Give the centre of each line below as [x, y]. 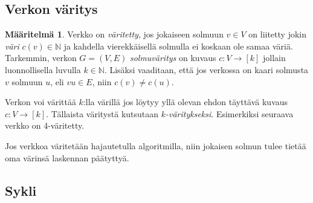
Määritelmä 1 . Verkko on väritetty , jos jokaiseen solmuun [114, 34]
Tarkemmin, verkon [41, 58]
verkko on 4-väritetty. [45, 125]
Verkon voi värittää [40, 102]
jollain [274, 58]
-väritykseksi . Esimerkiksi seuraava [230, 113]
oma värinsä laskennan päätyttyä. [67, 157]
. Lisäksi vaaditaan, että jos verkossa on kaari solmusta [206, 69]
